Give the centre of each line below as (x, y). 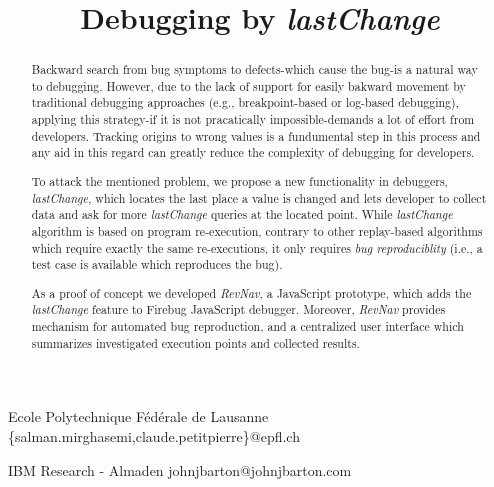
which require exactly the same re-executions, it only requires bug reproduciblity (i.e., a (257, 247)
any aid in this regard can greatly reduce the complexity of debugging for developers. (253, 152)
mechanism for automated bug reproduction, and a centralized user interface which (247, 326)
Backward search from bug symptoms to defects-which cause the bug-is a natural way (254, 69)
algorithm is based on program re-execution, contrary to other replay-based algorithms (257, 230)
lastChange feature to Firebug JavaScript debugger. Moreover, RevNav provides (238, 309)
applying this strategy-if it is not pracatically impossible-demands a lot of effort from (253, 119)
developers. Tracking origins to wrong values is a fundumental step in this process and (256, 135)
